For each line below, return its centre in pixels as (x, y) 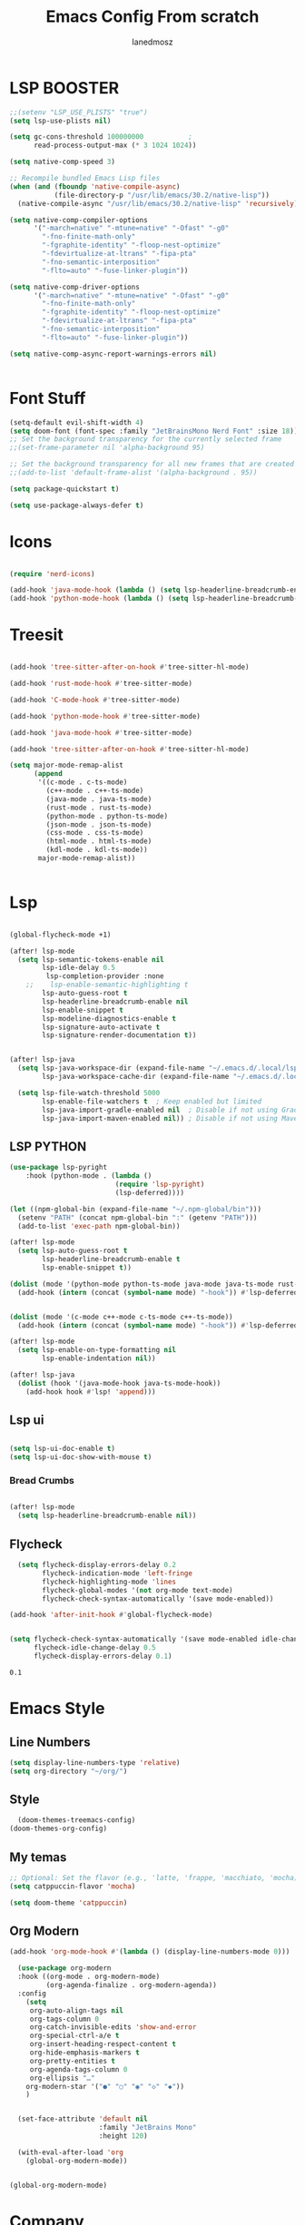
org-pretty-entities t (73, 2061)
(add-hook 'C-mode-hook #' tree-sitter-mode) (95, 700)
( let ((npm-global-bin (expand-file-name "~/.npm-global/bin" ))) (135, 1209)
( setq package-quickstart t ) (64, 489)
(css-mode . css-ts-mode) (95, 833)
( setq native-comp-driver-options (75, 287)
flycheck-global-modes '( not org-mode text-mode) (138, 1590)
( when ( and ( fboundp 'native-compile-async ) (95, 186)
